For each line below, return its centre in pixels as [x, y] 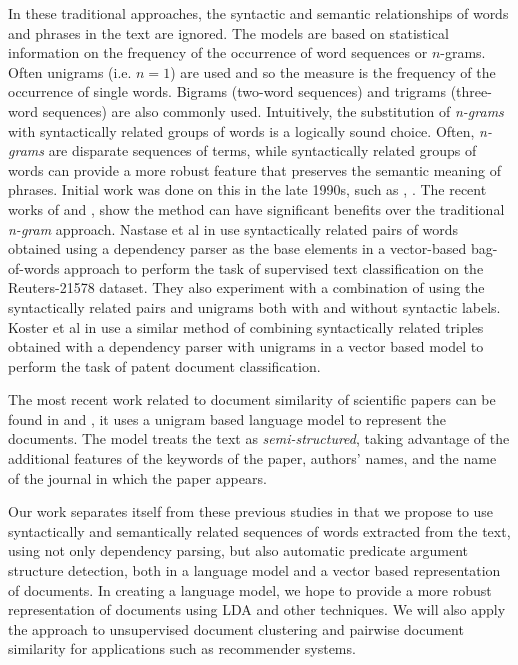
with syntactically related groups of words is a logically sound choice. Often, [241, 130]
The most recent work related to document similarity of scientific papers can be [252, 399]
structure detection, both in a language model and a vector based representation [254, 570]
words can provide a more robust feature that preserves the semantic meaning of [254, 169]
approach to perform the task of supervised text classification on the [274, 267]
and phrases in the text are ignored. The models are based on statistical [228, 32]
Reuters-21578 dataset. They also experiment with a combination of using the [246, 287]
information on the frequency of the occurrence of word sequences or [218, 52]
